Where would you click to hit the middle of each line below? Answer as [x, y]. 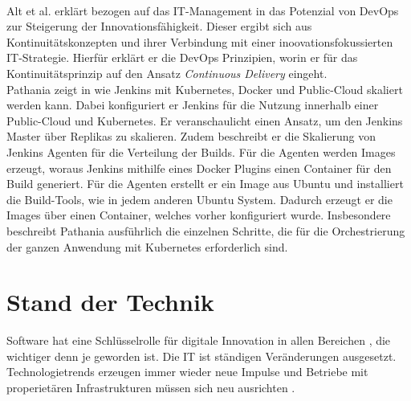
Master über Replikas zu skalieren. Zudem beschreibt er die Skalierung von [191, 136]
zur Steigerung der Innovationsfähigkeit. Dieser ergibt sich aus [159, 26]
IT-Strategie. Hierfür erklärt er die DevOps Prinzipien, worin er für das [182, 57]
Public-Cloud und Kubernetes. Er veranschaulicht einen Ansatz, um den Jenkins [205, 120]
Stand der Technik [110, 302]
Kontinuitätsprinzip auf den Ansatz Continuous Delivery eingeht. [167, 73]
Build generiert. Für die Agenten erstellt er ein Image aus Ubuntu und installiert [205, 184]
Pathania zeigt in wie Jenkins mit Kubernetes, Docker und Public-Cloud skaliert [205, 89]
